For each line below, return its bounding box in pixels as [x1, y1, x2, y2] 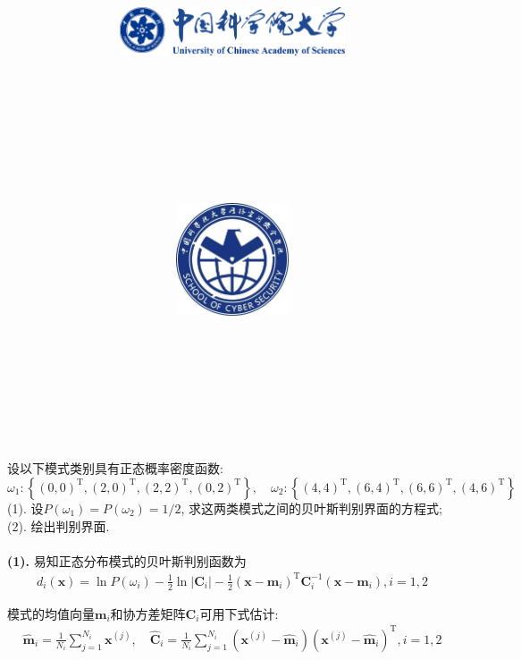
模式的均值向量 [7, 604, 95, 622]
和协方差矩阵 [110, 604, 186, 622]
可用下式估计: [199, 604, 279, 622]
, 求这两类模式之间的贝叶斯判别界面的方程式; [181, 498, 442, 517]
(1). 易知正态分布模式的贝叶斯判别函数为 [7, 551, 247, 570]
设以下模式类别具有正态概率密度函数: [7, 459, 223, 478]
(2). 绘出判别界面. [7, 516, 110, 535]
